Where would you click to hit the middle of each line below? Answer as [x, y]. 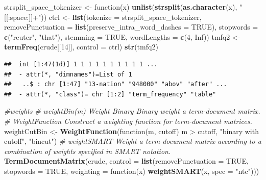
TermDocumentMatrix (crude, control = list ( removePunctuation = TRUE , [126, 161]
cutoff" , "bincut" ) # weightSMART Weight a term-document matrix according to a [133, 141]
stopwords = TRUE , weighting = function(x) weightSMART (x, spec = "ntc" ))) [132, 171]
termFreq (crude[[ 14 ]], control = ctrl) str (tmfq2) [81, 47]
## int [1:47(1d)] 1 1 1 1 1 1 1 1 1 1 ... [81, 64]
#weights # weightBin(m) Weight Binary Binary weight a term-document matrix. [132, 111]
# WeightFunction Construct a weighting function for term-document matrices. [128, 121]
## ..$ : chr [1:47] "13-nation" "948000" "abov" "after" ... [116, 84]
